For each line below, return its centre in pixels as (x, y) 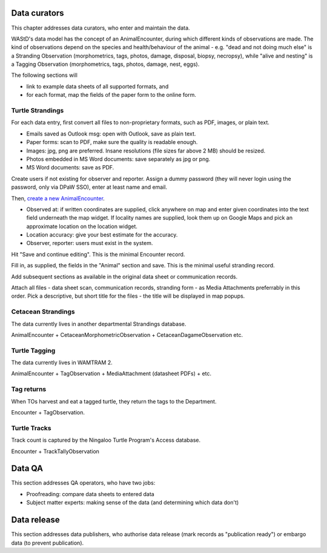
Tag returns (29, 389)
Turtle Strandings (38, 111)
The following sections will (45, 75)
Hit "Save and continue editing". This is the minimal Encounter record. (98, 254)
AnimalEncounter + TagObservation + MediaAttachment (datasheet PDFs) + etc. (111, 374)
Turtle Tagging (33, 350)
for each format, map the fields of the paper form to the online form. (111, 95)
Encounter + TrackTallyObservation (55, 451)
